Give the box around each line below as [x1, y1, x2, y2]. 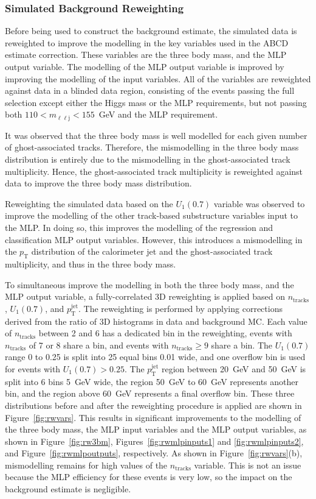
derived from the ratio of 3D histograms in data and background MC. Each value [5, 314, 307, 327]
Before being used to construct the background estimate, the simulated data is [5, 24, 297, 37]
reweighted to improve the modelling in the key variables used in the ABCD [5, 36, 289, 49]
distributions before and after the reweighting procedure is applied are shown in [5, 398, 302, 411]
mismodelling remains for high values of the [5, 458, 168, 471]
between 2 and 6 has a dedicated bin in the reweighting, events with [38, 327, 292, 339]
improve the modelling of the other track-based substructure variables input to [5, 209, 298, 222]
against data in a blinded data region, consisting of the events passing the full [5, 84, 295, 97]
